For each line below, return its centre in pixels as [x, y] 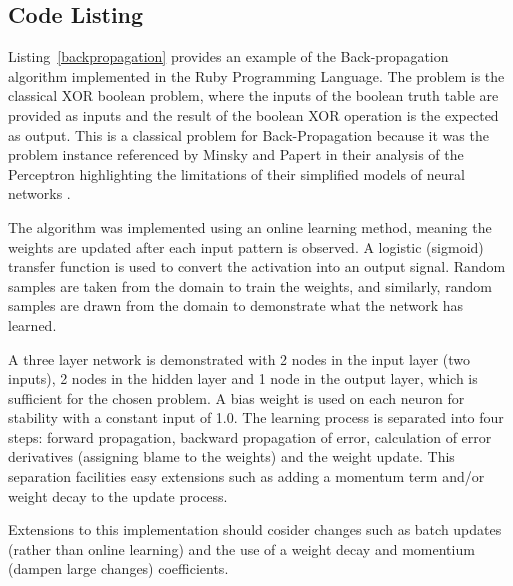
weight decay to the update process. [118, 495]
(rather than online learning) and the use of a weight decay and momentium [241, 548]
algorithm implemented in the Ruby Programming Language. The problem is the [256, 75]
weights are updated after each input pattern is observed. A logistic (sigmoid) [246, 246]
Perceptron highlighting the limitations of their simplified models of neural [236, 173]
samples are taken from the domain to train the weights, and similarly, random [250, 285]
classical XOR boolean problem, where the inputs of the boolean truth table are [253, 95]
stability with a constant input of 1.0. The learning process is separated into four [256, 417]
